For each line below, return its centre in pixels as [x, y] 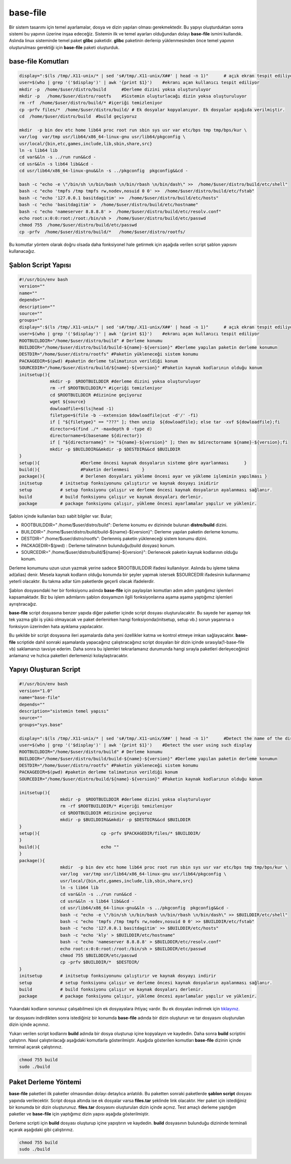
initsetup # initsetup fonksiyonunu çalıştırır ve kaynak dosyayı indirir [118, 976]
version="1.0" [36, 691]
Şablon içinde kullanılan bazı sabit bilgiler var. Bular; [61, 516]
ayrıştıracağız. [23, 604]
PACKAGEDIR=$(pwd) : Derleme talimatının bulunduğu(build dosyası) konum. [98, 545]
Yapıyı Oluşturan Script [45, 670]
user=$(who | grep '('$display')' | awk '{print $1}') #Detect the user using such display [136, 745]
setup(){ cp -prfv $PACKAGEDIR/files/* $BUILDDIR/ [110, 833]
